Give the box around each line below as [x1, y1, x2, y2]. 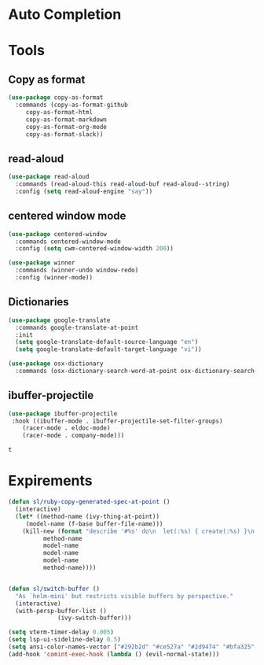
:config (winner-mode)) [15, 274, 93, 282]
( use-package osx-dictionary [8, 360, 104, 368]
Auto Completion [8, 6, 122, 24]
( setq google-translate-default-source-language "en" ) [15, 338, 199, 346]
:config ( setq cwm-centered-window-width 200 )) [15, 245, 174, 253]
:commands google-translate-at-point [15, 323, 139, 331]
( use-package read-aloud [8, 173, 90, 181]
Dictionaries [8, 295, 69, 308]
